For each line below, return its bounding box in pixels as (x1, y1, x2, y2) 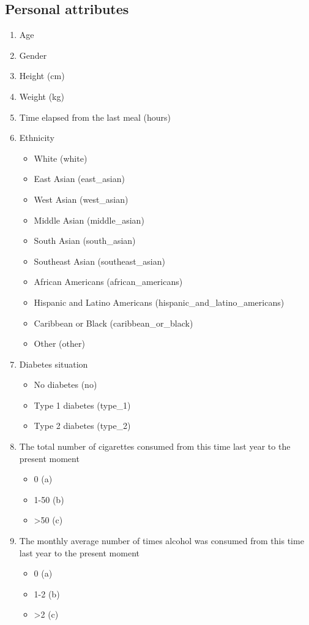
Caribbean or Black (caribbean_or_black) (34, 316, 193, 329)
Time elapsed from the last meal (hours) (19, 110, 171, 123)
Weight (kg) (19, 89, 64, 102)
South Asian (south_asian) (34, 234, 136, 247)
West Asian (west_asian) (34, 192, 128, 205)
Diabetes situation (19, 357, 88, 370)
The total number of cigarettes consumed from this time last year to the (19, 440, 291, 453)
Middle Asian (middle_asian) (34, 213, 144, 226)
